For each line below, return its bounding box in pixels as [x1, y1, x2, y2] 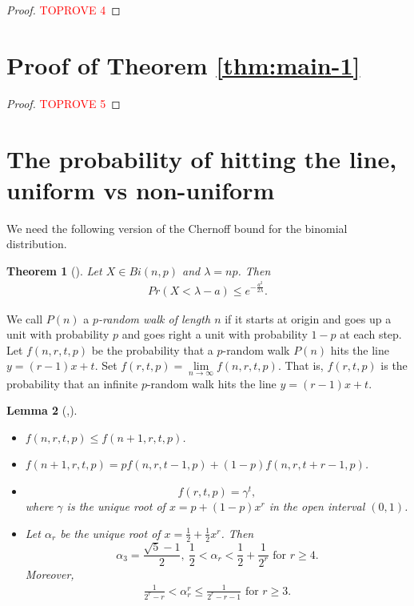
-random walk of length [98, 310, 211, 327]
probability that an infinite [6, 375, 138, 391]
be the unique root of [60, 524, 161, 541]
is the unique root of [66, 498, 165, 515]
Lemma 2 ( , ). [6, 402, 78, 419]
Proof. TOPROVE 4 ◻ [6, 2, 121, 18]
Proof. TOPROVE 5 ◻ [6, 94, 121, 111]
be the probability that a [91, 341, 213, 358]
